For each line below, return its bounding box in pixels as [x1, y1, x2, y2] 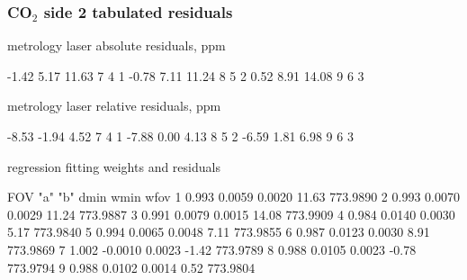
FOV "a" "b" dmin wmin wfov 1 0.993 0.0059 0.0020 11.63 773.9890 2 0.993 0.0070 [7, 187, 460, 206]
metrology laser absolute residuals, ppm [7, 36, 226, 55]
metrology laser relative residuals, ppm [7, 96, 221, 115]
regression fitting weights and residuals [7, 157, 220, 176]
